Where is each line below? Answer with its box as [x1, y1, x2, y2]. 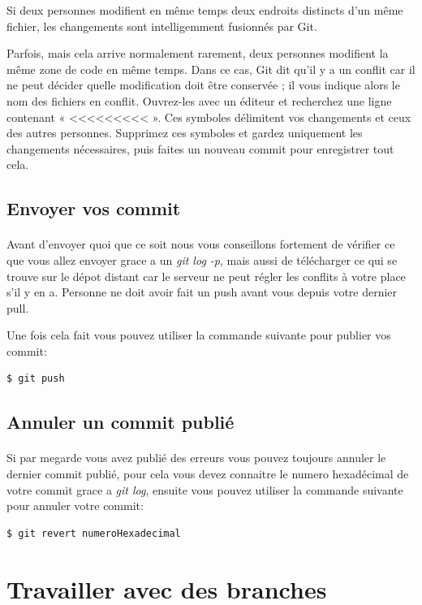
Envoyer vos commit [6, 196, 181, 221]
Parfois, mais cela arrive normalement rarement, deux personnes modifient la [6, 45, 389, 62]
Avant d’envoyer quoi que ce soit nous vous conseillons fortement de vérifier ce [6, 236, 395, 253]
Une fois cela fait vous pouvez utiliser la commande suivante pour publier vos [6, 326, 391, 344]
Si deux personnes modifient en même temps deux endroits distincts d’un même [6, 2, 403, 18]
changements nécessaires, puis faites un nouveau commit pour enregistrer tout [6, 140, 394, 157]
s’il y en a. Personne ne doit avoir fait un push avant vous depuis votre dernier [6, 283, 398, 300]
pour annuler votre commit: [6, 497, 144, 514]
